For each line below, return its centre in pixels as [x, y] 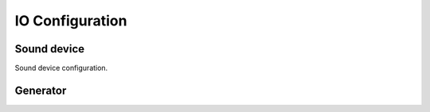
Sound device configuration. [61, 68]
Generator [41, 90]
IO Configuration [71, 21]
